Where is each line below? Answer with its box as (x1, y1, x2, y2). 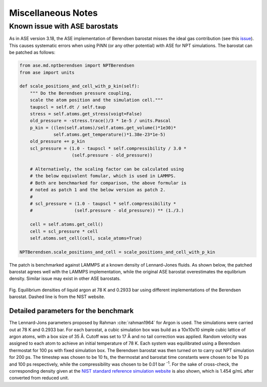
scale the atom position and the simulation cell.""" (30, 97, 163, 103)
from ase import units (19, 70, 75, 75)
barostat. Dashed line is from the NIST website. (9, 294, 105, 300)
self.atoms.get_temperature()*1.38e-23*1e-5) (53, 132, 166, 138)
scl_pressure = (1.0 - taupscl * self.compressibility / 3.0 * (30, 146, 187, 151)
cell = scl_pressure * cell (30, 229, 98, 234)
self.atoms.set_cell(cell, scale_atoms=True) (30, 235, 142, 241)
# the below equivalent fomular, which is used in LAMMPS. (30, 173, 177, 179)
